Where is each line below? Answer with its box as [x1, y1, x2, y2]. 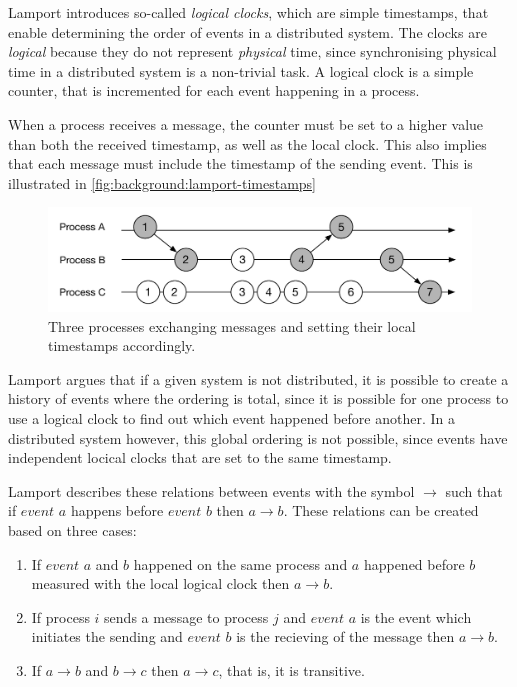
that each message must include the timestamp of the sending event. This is [8, 153, 473, 174]
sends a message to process [104, 606, 269, 627]
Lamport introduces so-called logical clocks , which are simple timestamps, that [8, 2, 489, 22]
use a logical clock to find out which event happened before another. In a [8, 408, 455, 429]
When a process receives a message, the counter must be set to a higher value [8, 113, 484, 134]
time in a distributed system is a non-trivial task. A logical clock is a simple [8, 60, 474, 81]
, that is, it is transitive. [218, 660, 365, 680]
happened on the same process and [133, 553, 348, 574]
